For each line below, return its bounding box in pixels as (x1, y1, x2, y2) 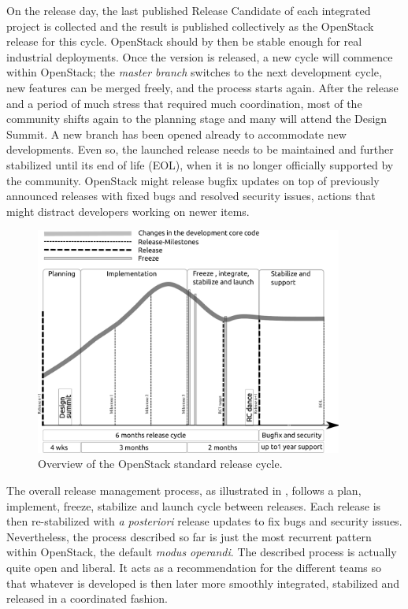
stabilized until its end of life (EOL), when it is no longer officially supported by (6, 156, 394, 173)
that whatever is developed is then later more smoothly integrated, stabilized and (6, 574, 400, 591)
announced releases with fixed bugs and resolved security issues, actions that (6, 188, 376, 204)
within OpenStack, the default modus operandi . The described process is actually (6, 544, 397, 560)
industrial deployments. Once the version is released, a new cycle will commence (6, 48, 393, 65)
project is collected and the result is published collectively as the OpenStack (6, 17, 374, 34)
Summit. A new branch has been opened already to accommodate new (6, 125, 347, 142)
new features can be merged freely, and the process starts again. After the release (6, 79, 399, 95)
